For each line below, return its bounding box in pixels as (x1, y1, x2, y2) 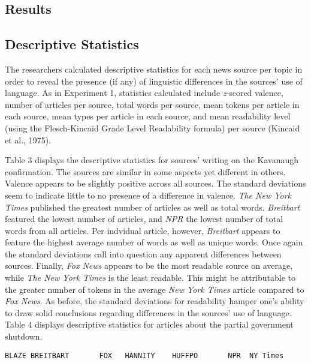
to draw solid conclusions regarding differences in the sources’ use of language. (5, 306, 292, 319)
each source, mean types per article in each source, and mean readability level (5, 110, 291, 122)
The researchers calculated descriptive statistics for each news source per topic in (5, 62, 303, 75)
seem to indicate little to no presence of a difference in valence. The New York (5, 188, 292, 201)
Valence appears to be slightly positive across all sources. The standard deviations (5, 177, 306, 190)
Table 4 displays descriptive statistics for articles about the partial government (5, 318, 294, 331)
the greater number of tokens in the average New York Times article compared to (5, 283, 304, 295)
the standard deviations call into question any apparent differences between (5, 247, 282, 260)
